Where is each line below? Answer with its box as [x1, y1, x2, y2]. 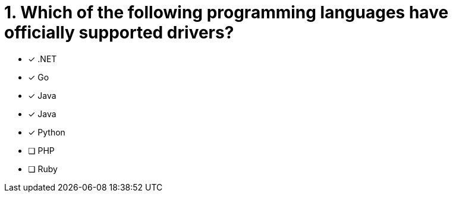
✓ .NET [28, 53, 57, 64]
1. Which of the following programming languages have [4, 2, 449, 22]
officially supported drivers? [4, 22, 234, 43]
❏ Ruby [28, 163, 58, 174]
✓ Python [28, 127, 65, 137]
